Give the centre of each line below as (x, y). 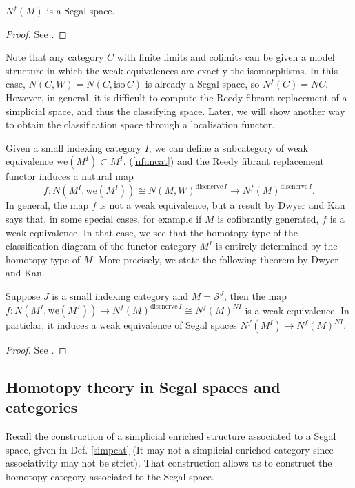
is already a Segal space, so (202, 84)
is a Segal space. (81, 10)
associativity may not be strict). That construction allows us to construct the (169, 463)
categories (42, 407)
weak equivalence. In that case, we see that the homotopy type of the (152, 232)
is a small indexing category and (120, 296)
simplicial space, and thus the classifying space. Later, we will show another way (175, 111)
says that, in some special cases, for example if (104, 219)
